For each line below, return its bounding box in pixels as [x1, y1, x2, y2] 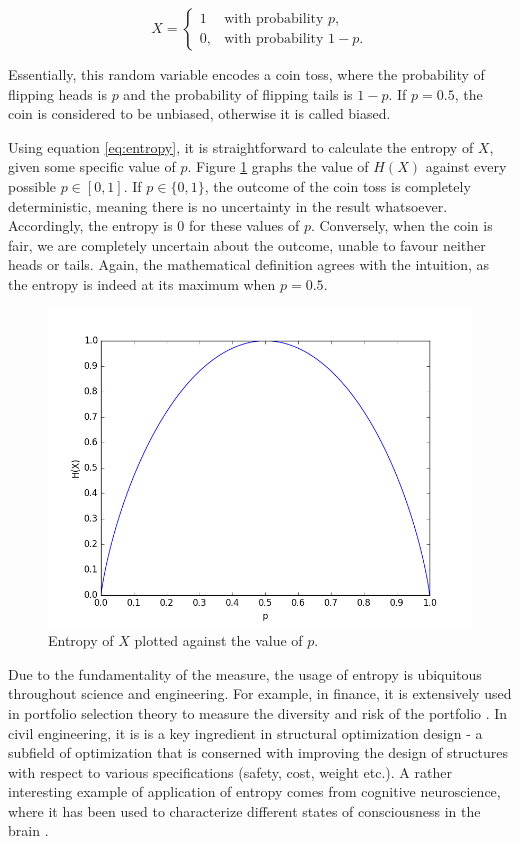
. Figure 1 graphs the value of [187, 156, 369, 177]
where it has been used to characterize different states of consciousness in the [8, 800, 481, 821]
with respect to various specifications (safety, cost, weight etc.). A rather [8, 761, 452, 782]
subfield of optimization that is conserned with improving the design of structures [8, 742, 508, 763]
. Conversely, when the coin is [310, 215, 493, 236]
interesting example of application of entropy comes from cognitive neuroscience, [8, 781, 501, 802]
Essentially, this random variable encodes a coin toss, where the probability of [8, 64, 485, 84]
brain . [8, 820, 49, 841]
